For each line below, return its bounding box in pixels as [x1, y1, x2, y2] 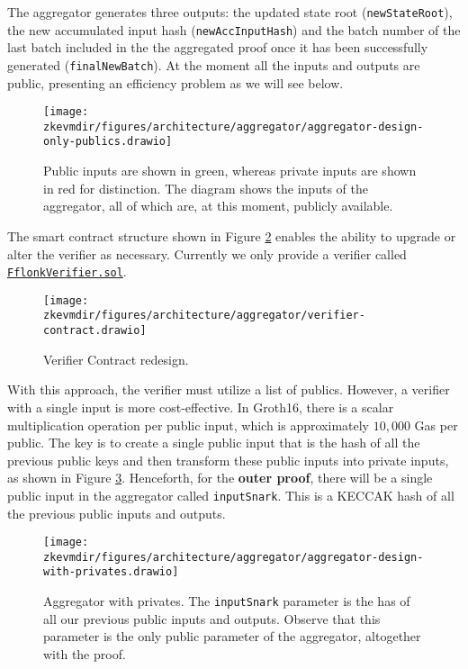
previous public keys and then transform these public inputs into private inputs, [7, 450, 449, 469]
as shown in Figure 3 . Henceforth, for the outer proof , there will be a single [7, 468, 433, 487]
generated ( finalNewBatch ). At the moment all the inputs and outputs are [7, 55, 420, 74]
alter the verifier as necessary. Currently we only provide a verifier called [7, 244, 407, 263]
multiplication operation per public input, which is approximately [7, 415, 369, 434]
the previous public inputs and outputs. [7, 503, 226, 522]
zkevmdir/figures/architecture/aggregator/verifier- [43, 309, 365, 322]
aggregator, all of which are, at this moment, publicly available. [43, 196, 393, 215]
